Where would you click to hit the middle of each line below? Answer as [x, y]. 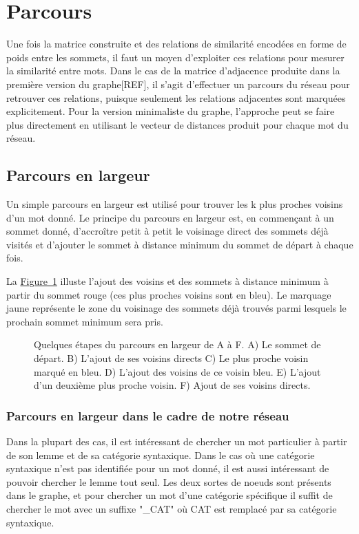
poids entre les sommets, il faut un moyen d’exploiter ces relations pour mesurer [175, 57]
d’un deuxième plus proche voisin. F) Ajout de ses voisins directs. [172, 385]
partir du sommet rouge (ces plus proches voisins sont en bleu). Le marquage [169, 294]
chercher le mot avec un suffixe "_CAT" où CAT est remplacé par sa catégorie [172, 508]
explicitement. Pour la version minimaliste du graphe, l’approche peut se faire [171, 111]
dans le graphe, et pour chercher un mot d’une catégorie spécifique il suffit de [170, 495]
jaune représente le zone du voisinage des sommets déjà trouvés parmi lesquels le [176, 308]
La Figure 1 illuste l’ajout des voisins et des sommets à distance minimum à [167, 281]
